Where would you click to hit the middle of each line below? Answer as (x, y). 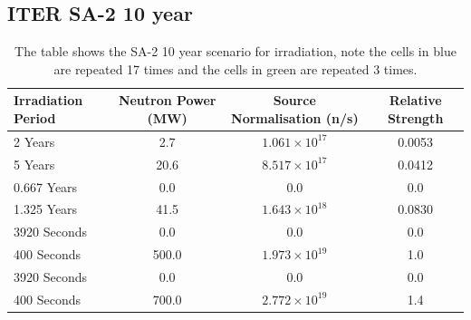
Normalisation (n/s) (295, 117)
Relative (415, 100)
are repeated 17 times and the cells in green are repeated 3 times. (235, 68)
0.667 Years (46, 186)
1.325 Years (46, 209)
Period (35, 117)
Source (294, 100)
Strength (415, 117)
